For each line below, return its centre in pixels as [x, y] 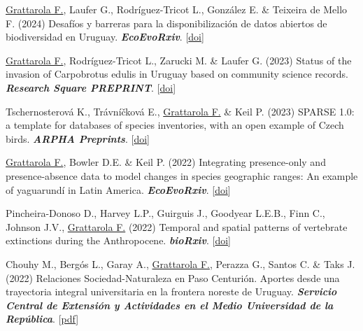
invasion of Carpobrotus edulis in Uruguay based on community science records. [177, 74]
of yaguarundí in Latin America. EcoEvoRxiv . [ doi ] [118, 189]
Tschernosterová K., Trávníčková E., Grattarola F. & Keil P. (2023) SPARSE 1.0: [180, 111]
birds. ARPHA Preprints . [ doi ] [78, 138]
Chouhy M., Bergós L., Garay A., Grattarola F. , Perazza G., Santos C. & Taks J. [180, 263]
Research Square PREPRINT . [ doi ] [91, 87]
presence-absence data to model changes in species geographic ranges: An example [182, 175]
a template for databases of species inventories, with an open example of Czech [175, 125]
